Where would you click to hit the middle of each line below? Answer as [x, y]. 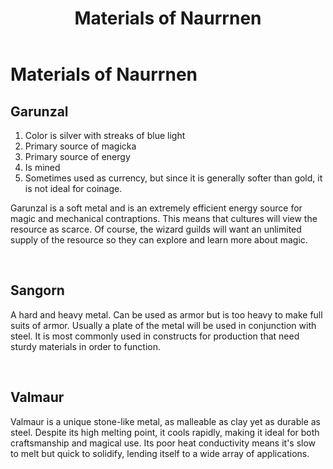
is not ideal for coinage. [73, 188]
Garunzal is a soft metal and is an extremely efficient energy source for [156, 208]
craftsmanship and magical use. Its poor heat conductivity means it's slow [163, 443]
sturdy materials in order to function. [85, 346]
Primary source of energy [77, 156]
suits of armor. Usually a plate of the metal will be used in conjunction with [163, 325]
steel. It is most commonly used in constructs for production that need [155, 336]
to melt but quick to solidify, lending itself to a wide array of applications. [160, 453]
